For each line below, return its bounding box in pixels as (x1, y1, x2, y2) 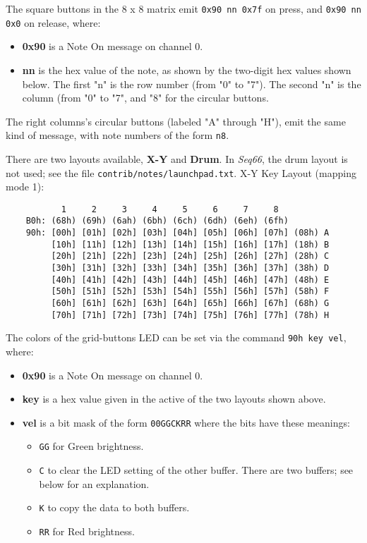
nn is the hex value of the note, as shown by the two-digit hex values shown (22, 62, 351, 77)
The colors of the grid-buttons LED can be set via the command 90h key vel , (6, 330, 347, 345)
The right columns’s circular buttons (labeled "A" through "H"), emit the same (6, 114, 346, 128)
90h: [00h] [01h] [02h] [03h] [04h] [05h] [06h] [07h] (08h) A (25, 228, 330, 238)
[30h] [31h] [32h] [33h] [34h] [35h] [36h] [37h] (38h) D (51, 263, 330, 274)
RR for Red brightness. (39, 524, 135, 538)
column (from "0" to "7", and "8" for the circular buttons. (22, 90, 269, 105)
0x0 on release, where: (6, 15, 101, 30)
